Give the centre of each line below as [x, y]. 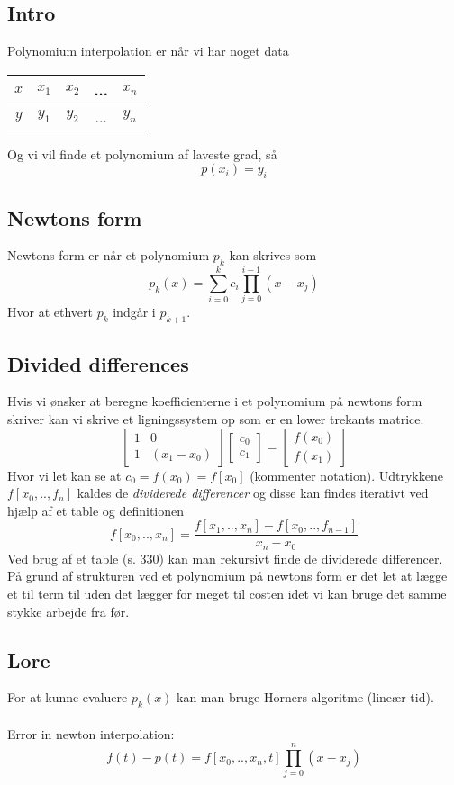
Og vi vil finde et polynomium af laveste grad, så [142, 153]
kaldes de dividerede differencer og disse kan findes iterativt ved [253, 493]
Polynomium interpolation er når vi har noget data [148, 51]
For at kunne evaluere [68, 697]
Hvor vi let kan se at [64, 475]
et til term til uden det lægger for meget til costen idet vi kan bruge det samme [227, 593]
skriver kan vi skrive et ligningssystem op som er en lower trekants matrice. [216, 418]
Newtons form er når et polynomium [109, 255]
